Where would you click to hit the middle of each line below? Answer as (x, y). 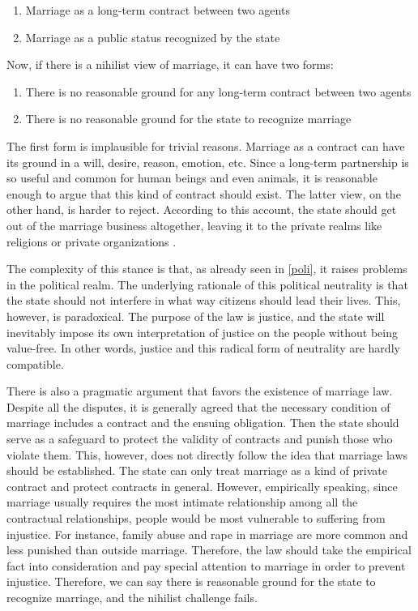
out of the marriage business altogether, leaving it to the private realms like (194, 225)
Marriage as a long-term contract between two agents (158, 10)
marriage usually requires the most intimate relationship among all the (182, 502)
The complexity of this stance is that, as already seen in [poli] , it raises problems (207, 269)
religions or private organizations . (92, 241)
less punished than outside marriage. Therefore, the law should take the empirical (209, 550)
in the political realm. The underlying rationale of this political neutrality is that (207, 284)
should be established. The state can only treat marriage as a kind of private (197, 470)
